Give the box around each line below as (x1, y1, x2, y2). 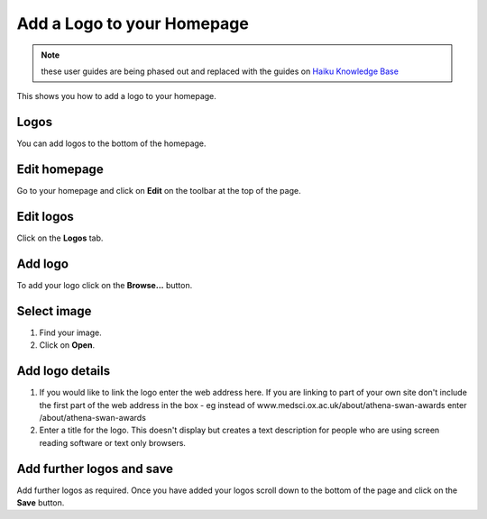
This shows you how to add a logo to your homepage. (16, 91, 216, 102)
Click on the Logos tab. (16, 232, 104, 243)
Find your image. (39, 327, 103, 338)
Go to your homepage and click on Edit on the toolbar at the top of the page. (16, 186, 301, 196)
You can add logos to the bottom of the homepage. (16, 138, 207, 149)
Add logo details (16, 363, 111, 378)
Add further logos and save (16, 460, 174, 477)
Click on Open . (39, 340, 95, 351)
